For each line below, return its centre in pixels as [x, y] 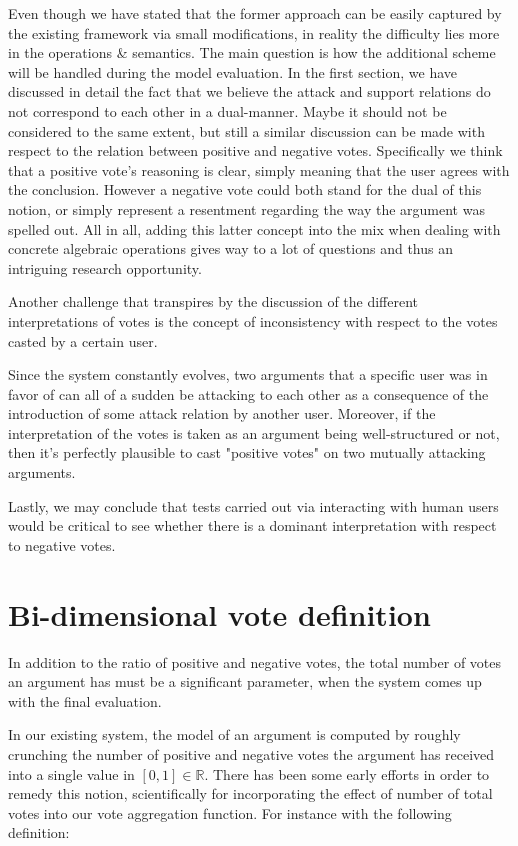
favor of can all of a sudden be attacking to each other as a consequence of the [248, 393]
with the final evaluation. [85, 700]
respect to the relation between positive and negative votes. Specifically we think [255, 150]
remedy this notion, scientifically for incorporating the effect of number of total [250, 793]
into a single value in [71, 773]
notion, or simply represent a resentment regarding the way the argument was [246, 208]
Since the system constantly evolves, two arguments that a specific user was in [248, 374]
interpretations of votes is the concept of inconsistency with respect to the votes [253, 320]
